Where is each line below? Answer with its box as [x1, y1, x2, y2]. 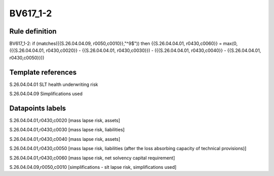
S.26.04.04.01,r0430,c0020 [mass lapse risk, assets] [9, 118, 120, 124]
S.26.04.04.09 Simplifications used [9, 91, 83, 97]
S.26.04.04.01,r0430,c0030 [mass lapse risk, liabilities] [9, 127, 125, 133]
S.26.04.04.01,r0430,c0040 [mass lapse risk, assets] [9, 136, 120, 142]
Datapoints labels [9, 104, 66, 112]
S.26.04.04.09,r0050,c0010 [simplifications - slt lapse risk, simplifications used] [9, 164, 177, 170]
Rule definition [9, 27, 57, 36]
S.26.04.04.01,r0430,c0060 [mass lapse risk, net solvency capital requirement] [9, 155, 175, 161]
